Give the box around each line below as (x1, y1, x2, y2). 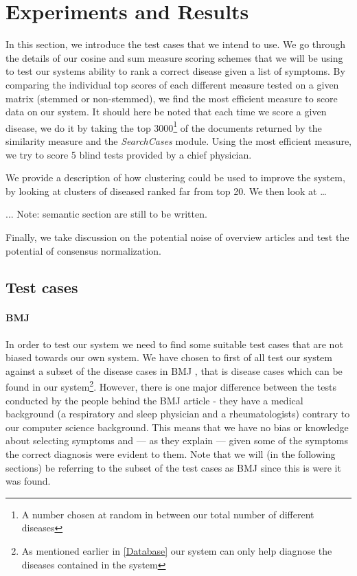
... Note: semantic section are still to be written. (5, 207, 207, 221)
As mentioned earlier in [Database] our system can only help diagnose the (21, 544, 332, 558)
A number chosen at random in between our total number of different (21, 507, 314, 521)
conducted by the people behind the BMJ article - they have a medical (5, 393, 303, 407)
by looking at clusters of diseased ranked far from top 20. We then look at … (5, 183, 327, 198)
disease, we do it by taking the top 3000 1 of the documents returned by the (5, 118, 322, 135)
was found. (5, 474, 51, 488)
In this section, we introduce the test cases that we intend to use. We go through (5, 37, 346, 51)
